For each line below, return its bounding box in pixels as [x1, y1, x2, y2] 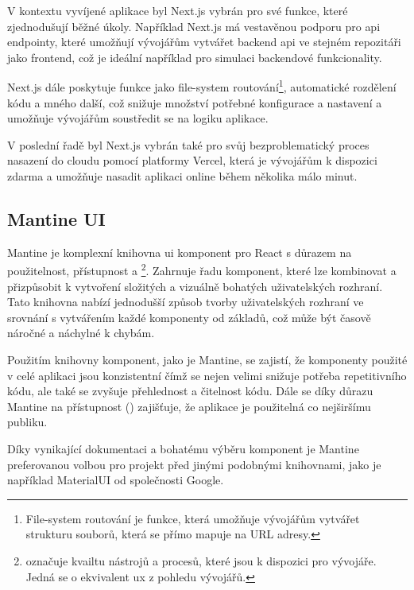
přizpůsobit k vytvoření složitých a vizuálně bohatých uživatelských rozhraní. [7, 278, 383, 294]
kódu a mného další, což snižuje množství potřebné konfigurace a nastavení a [7, 94, 382, 111]
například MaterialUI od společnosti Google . [7, 472, 224, 488]
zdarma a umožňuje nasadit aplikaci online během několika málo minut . [7, 168, 358, 184]
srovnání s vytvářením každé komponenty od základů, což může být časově [7, 309, 371, 325]
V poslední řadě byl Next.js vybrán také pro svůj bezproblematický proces [7, 136, 370, 153]
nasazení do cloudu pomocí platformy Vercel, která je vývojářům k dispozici [7, 152, 377, 169]
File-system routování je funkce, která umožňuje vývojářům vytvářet [25, 510, 360, 526]
